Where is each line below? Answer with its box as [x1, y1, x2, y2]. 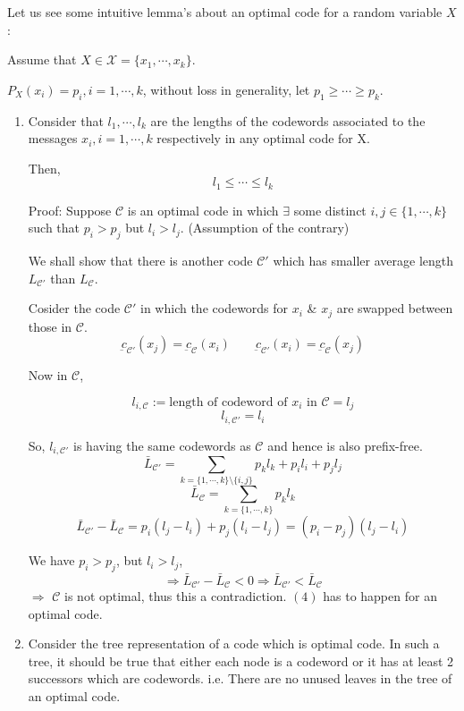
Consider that [28, 111, 104, 130]
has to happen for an [323, 586, 437, 605]
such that [28, 218, 80, 237]
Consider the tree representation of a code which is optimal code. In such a [28, 634, 440, 653]
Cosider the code [28, 299, 121, 317]
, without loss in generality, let [142, 80, 310, 98]
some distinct [293, 200, 367, 219]
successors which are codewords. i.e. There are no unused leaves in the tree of [28, 669, 452, 688]
